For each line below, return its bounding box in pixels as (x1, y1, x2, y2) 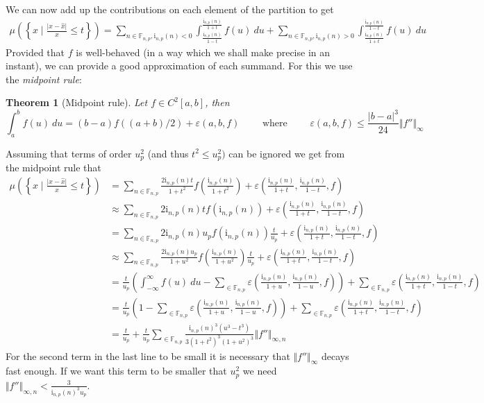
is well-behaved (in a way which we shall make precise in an (76, 44, 331, 59)
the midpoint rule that (6, 160, 101, 175)
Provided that (6, 44, 65, 59)
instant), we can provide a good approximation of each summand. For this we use (6, 58, 353, 73)
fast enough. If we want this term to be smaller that (6, 363, 227, 378)
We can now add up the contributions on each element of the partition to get (6, 2, 334, 16)
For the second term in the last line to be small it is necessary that (6, 348, 290, 363)
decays (321, 348, 349, 363)
